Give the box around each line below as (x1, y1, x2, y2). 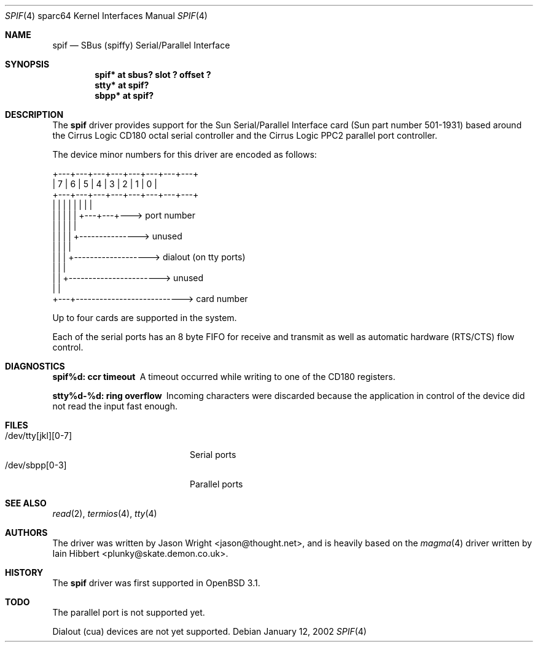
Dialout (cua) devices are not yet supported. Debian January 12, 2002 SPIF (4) (52, 626, 367, 637)
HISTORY (5, 567, 44, 578)
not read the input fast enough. (52, 401, 178, 411)
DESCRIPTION (5, 109, 64, 120)
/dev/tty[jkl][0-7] (5, 430, 72, 441)
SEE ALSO (5, 498, 47, 508)
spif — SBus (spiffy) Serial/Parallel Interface (52, 40, 230, 50)
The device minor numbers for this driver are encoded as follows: (52, 149, 317, 160)
